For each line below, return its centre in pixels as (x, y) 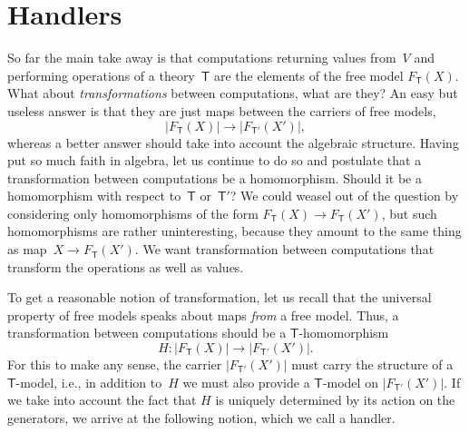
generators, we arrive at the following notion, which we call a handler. (201, 417)
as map (27, 249)
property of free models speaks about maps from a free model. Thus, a (203, 315)
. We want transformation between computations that (284, 249)
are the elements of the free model (308, 75)
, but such (409, 213)
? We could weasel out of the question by (344, 196)
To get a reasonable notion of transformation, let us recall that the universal (220, 297)
